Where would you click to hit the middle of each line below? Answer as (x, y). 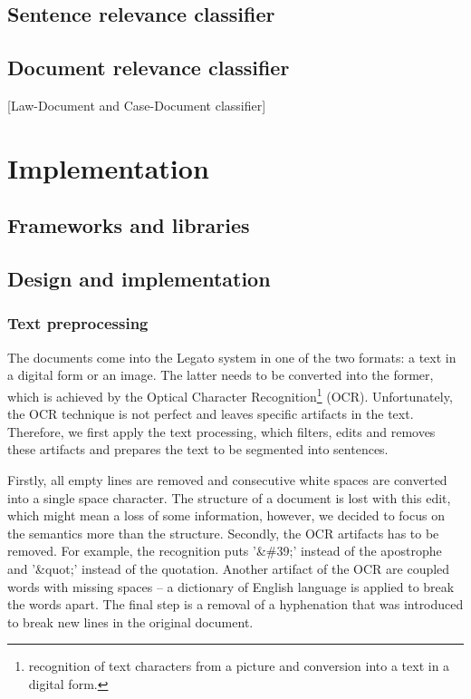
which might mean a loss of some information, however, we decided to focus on (226, 515)
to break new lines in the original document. (130, 621)
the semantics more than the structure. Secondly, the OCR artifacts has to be (223, 533)
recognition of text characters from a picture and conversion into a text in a (239, 666)
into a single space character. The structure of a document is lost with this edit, (229, 497)
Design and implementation (139, 279)
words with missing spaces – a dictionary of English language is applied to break (231, 586)
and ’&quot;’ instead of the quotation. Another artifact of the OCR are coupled (229, 568)
